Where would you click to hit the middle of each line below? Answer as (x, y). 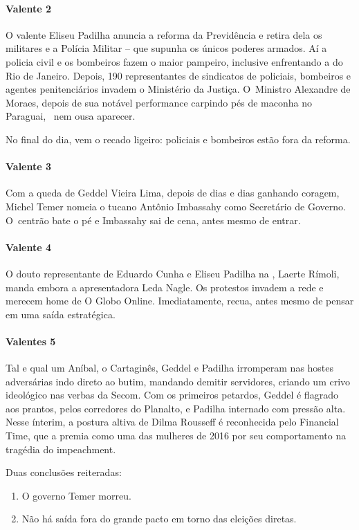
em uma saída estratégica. (61, 314)
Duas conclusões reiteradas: (64, 472)
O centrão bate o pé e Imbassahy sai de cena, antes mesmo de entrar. (153, 220)
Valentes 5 (31, 341)
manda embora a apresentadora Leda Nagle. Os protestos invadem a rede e (165, 287)
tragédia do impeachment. (61, 449)
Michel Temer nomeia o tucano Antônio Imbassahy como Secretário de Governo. (176, 206)
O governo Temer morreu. (76, 495)
